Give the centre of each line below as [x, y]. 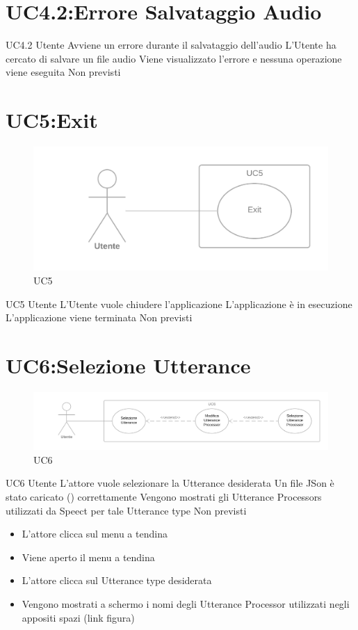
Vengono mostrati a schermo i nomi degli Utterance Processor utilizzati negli [186, 603]
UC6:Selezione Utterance [128, 365]
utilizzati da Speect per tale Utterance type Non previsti [126, 510]
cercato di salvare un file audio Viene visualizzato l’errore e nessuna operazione [174, 58]
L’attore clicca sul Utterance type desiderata [117, 580]
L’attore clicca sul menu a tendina [95, 534]
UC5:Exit [52, 120]
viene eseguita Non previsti [63, 72]
